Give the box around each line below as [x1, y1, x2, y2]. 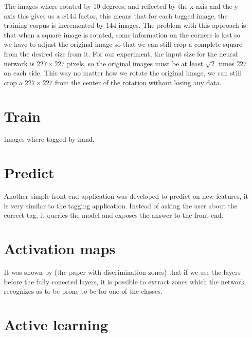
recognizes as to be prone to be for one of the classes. [4, 286, 162, 296]
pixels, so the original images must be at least [67, 58, 203, 68]
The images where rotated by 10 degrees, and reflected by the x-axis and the [4, 1, 233, 11]
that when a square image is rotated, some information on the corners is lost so [4, 29, 241, 39]
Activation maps [4, 239, 116, 259]
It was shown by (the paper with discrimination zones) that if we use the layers [4, 267, 241, 277]
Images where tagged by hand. [4, 134, 95, 144]
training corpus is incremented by [4, 20, 104, 30]
